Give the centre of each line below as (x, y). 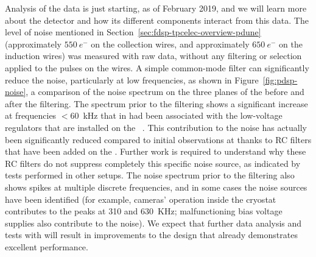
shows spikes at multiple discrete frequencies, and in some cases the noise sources (156, 187)
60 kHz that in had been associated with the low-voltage (176, 115)
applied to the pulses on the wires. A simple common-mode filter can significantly (157, 67)
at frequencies (31, 115)
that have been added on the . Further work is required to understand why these (156, 151)
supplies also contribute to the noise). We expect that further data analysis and (153, 223)
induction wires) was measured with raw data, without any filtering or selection (153, 56)
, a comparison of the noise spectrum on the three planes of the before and (165, 92)
